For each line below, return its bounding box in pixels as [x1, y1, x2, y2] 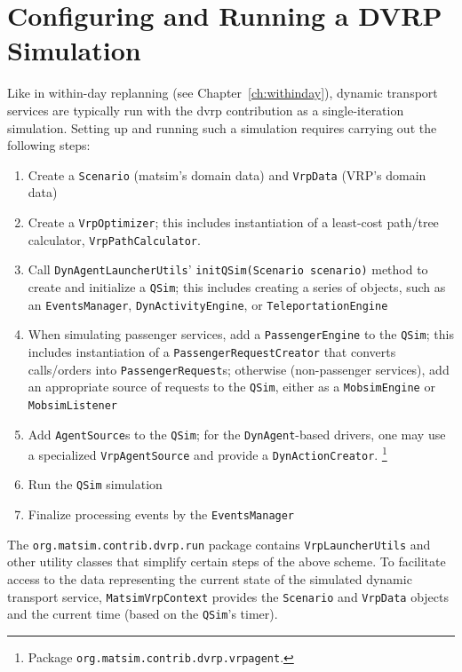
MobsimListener [28, 399, 118, 412]
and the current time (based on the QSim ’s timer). [7, 605, 278, 623]
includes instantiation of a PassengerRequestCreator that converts [28, 342, 396, 360]
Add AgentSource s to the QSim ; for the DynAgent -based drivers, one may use [28, 424, 446, 443]
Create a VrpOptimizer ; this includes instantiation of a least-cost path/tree [28, 212, 439, 231]
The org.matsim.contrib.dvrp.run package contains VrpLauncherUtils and [7, 534, 431, 553]
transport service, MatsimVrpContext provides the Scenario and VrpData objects [7, 587, 450, 605]
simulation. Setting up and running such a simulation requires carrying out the [7, 118, 437, 137]
